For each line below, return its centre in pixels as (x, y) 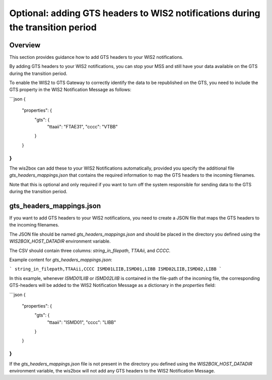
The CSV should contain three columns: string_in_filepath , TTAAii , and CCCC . (90, 250)
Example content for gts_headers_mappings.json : (61, 260)
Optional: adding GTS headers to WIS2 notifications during (135, 13)
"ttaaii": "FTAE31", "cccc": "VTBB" (82, 126)
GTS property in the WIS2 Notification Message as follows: (70, 90)
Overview (25, 45)
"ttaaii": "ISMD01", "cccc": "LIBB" (82, 322)
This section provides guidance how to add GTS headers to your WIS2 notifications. (96, 57)
